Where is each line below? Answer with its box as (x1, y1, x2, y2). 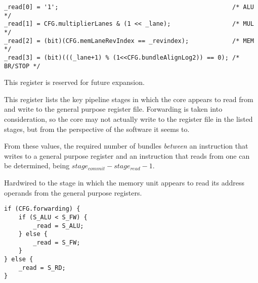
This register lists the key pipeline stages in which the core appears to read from (4, 93, 253, 104)
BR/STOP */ (4, 62, 40, 70)
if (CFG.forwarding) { (4, 205, 80, 213)
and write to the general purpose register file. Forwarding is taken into (4, 104, 223, 114)
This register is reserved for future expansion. (4, 77, 145, 87)
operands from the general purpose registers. (4, 187, 142, 198)
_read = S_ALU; (33, 222, 84, 229)
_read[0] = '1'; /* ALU (4, 4, 254, 11)
